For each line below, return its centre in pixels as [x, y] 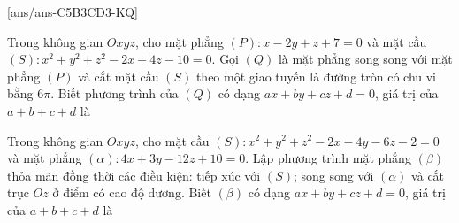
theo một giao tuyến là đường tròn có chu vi [316, 76]
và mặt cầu [397, 41]
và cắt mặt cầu [119, 76]
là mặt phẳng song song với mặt [365, 59]
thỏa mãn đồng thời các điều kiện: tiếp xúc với [134, 175]
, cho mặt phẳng [179, 41]
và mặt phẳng [45, 158]
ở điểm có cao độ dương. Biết [132, 192]
